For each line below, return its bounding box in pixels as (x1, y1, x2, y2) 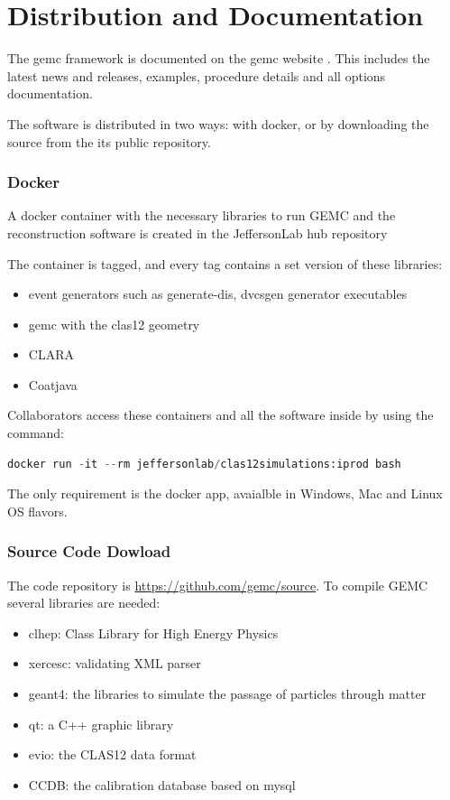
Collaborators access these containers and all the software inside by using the (7, 405, 434, 424)
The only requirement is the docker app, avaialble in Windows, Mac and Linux (7, 484, 443, 503)
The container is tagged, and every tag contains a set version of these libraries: (7, 254, 443, 273)
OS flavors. (7, 501, 68, 520)
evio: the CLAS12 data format (28, 745, 197, 764)
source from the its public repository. (7, 132, 211, 151)
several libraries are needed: (7, 593, 161, 612)
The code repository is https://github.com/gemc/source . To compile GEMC (7, 575, 428, 594)
